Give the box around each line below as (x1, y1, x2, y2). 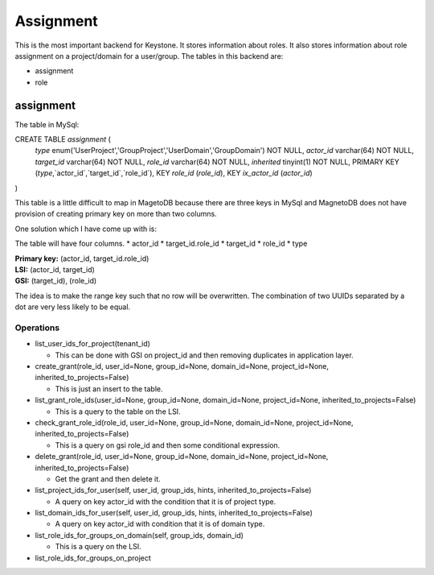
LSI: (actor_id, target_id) (14, 264, 96, 274)
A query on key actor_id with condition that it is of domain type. (55, 519, 265, 529)
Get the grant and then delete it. (55, 474, 161, 483)
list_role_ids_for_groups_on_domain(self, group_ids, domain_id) (35, 530, 244, 540)
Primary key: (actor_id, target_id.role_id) (14, 254, 149, 263)
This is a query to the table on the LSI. (55, 407, 181, 416)
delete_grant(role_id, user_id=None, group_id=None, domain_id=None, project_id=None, (35, 452, 329, 461)
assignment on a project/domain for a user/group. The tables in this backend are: (14, 51, 284, 60)
